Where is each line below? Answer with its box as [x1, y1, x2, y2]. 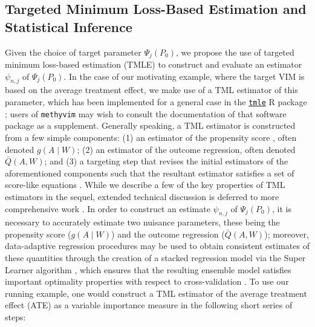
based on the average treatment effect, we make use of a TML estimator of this [5, 83, 298, 96]
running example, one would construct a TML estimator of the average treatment [5, 287, 307, 299]
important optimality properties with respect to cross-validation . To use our [5, 275, 289, 288]
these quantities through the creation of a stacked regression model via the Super [5, 251, 306, 264]
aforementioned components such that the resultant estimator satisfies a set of [5, 166, 294, 179]
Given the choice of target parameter [5, 45, 141, 58]
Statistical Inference [5, 17, 132, 36]
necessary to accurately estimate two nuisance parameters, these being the [5, 216, 280, 228]
